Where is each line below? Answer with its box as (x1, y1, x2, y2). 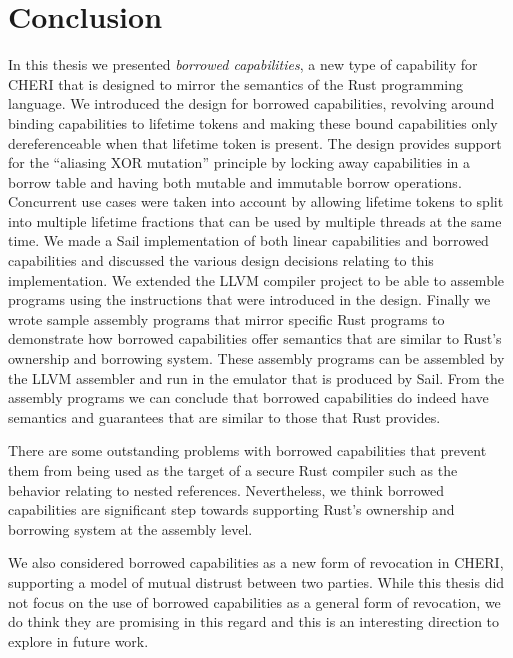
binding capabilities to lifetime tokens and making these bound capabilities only (8, 112, 498, 133)
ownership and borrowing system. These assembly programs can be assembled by (8, 348, 505, 369)
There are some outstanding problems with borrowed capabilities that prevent (8, 440, 487, 461)
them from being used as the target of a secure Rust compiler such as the (8, 460, 458, 480)
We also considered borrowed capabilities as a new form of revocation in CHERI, (8, 552, 504, 573)
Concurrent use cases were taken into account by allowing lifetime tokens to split (8, 191, 504, 212)
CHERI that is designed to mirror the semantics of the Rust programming (8, 73, 463, 94)
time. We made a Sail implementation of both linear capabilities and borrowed (8, 230, 489, 251)
